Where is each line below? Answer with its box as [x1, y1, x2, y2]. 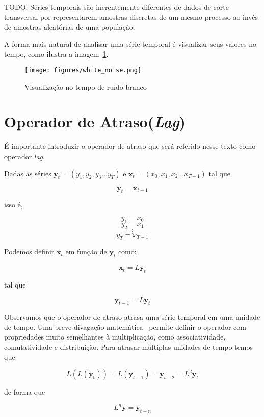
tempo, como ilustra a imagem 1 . [4, 48, 109, 59]
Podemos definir [4, 246, 55, 257]
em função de [65, 246, 107, 257]
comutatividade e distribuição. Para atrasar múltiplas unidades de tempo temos [4, 342, 253, 352]
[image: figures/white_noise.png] [24, 66, 142, 74]
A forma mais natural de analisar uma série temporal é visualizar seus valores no [4, 38, 257, 49]
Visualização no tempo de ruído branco [24, 81, 147, 92]
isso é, [4, 199, 23, 210]
